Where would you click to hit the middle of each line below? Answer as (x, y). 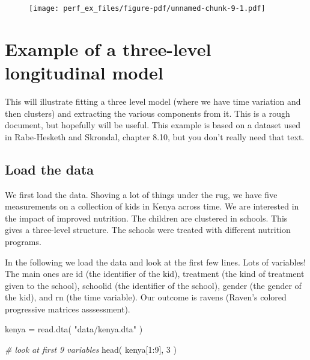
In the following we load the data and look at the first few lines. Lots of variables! (156, 262)
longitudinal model (84, 73)
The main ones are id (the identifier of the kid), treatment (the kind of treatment (155, 274)
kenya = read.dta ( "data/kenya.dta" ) (74, 329)
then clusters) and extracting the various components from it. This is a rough (147, 113)
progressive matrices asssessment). (68, 309)
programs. (23, 241)
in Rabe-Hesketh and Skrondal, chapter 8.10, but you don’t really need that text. (155, 136)
